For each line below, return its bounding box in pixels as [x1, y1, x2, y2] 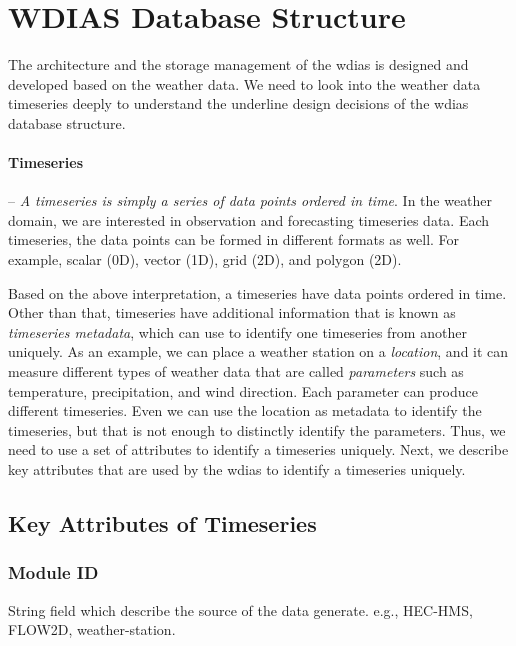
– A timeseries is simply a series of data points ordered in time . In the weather [8, 190, 493, 211]
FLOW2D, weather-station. [8, 619, 176, 640]
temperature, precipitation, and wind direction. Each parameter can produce [8, 380, 478, 401]
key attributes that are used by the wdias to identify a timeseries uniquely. [8, 459, 466, 480]
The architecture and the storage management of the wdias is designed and [8, 54, 469, 75]
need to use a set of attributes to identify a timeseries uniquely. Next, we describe [8, 439, 509, 460]
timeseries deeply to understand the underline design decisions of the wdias [8, 93, 469, 114]
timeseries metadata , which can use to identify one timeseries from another [8, 321, 467, 342]
